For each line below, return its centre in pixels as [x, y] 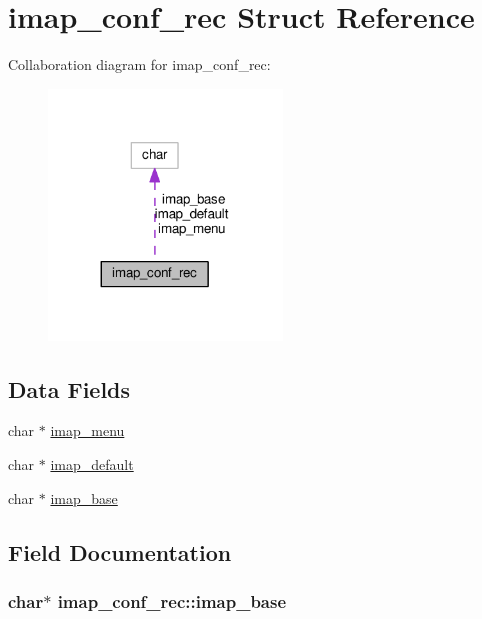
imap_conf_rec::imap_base [172, 600]
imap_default [92, 464]
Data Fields [69, 388]
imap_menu [87, 430]
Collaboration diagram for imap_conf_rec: [139, 64]
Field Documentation [120, 551]
